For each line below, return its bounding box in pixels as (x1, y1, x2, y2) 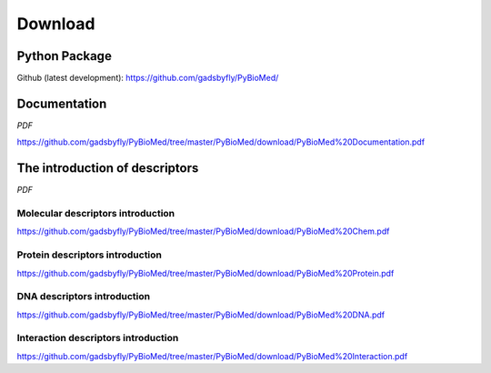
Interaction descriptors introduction (16, 332, 179, 345)
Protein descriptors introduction (16, 248, 163, 261)
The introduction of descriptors (16, 160, 199, 176)
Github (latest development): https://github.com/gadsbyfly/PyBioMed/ (16, 73, 279, 84)
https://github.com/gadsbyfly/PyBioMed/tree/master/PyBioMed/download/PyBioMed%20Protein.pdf (16, 267, 395, 278)
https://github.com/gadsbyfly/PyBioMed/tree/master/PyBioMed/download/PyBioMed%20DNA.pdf (16, 309, 386, 320)
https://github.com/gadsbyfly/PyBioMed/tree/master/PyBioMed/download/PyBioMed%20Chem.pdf (16, 226, 390, 237)
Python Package (16, 48, 113, 64)
